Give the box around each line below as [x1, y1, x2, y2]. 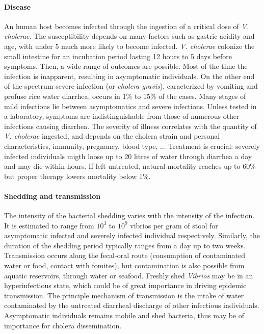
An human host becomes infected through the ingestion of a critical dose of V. [4, 20, 249, 31]
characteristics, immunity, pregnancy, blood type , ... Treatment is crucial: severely [4, 140, 260, 151]
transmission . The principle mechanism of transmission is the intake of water [4, 290, 244, 300]
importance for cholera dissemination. [4, 320, 122, 330]
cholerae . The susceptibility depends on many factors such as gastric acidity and [4, 31, 255, 41]
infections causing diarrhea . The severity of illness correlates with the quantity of [4, 120, 257, 131]
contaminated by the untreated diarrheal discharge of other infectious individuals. [4, 300, 259, 311]
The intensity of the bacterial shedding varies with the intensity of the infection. [4, 210, 255, 221]
